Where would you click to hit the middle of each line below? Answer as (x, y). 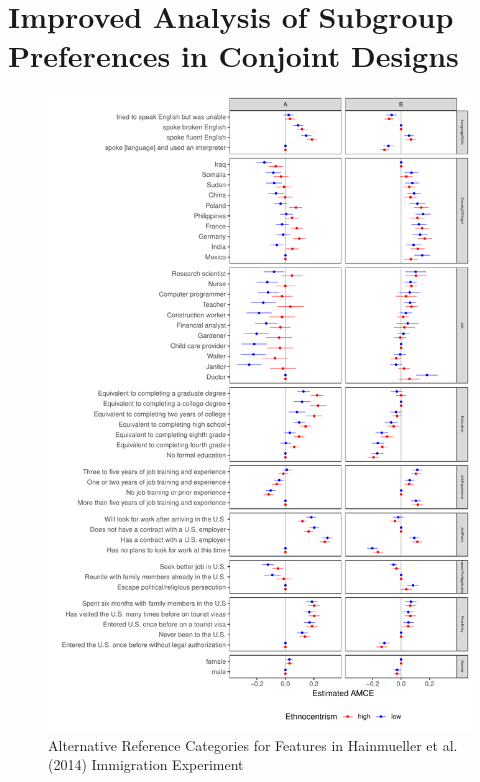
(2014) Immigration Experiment (146, 764)
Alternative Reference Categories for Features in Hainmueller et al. (253, 744)
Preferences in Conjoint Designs (233, 55)
